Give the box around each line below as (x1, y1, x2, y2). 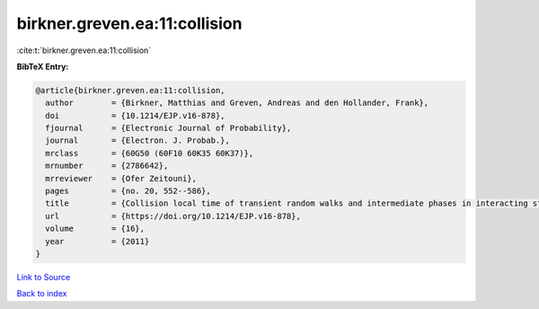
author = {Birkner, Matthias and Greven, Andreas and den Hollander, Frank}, (45, 98, 429, 108)
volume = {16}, (45, 224, 146, 234)
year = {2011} (45, 236, 150, 246)
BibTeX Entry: (16, 61, 69, 72)
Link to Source (16, 271, 71, 282)
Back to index (16, 288, 67, 299)
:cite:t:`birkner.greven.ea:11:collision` (16, 45, 152, 56)
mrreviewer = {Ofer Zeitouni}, (45, 173, 198, 183)
